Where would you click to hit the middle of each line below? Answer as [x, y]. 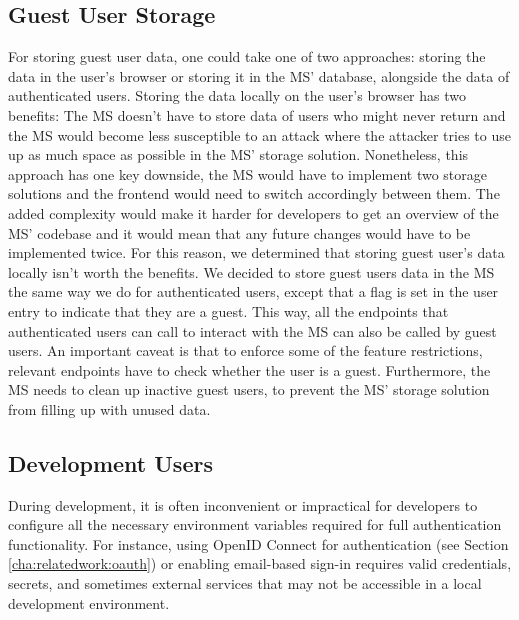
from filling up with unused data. [109, 408]
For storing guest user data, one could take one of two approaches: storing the [247, 56]
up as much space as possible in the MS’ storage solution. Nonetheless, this [238, 154]
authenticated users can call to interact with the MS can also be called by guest [252, 330]
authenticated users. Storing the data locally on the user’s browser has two [237, 95]
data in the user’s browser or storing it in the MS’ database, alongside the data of [259, 75]
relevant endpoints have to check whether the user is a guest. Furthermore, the [249, 369]
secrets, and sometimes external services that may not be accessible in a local [245, 583]
